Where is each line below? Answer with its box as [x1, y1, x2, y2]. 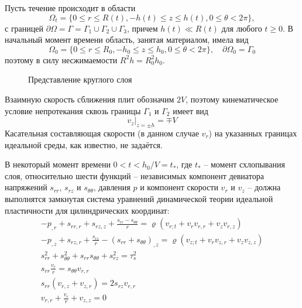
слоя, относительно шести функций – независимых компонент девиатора [5, 169, 264, 182]
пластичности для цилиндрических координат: [5, 204, 170, 216]
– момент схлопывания [204, 158, 285, 170]
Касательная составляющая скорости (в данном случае [5, 126, 199, 139]
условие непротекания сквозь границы [5, 104, 141, 117]
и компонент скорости [140, 181, 218, 193]
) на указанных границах [208, 126, 297, 139]
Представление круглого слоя [28, 73, 132, 85]
